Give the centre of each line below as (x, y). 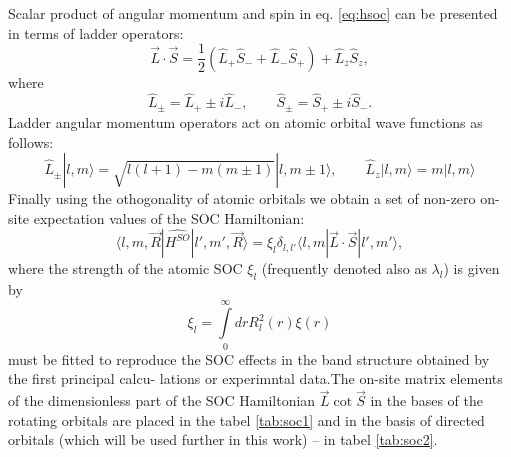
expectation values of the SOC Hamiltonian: (169, 217)
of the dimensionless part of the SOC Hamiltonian (162, 400)
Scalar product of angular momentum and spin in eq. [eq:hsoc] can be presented (253, 13)
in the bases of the (426, 400)
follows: (31, 141)
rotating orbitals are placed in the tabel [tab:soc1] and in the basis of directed (246, 419)
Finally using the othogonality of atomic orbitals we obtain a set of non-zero (242, 198)
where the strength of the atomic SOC (125, 268)
